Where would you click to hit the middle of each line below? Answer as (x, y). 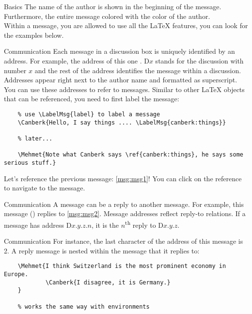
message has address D (38, 225)
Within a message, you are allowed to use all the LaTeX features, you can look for (126, 25)
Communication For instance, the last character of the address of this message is (124, 241)
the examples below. (34, 35)
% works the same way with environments (84, 306)
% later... (35, 138)
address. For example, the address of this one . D (77, 60)
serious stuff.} (30, 163)
